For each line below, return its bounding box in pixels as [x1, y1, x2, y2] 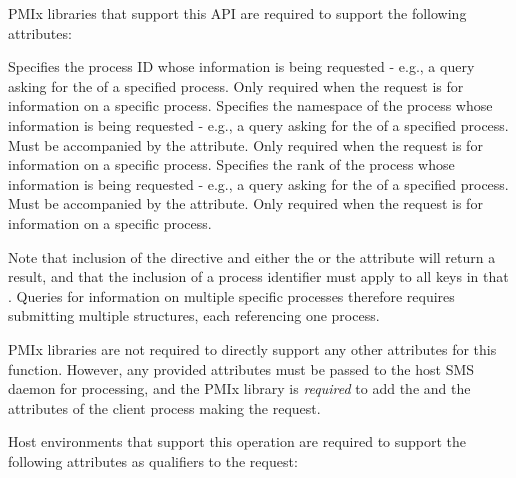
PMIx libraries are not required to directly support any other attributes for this [8, 338, 497, 359]
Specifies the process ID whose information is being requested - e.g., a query [8, 56, 475, 77]
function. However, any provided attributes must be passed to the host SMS [8, 358, 475, 379]
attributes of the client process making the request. [8, 397, 321, 418]
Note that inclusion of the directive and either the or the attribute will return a [8, 246, 496, 267]
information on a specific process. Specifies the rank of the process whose [8, 154, 455, 175]
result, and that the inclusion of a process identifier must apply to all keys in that [8, 266, 509, 287]
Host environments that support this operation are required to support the [8, 431, 467, 452]
